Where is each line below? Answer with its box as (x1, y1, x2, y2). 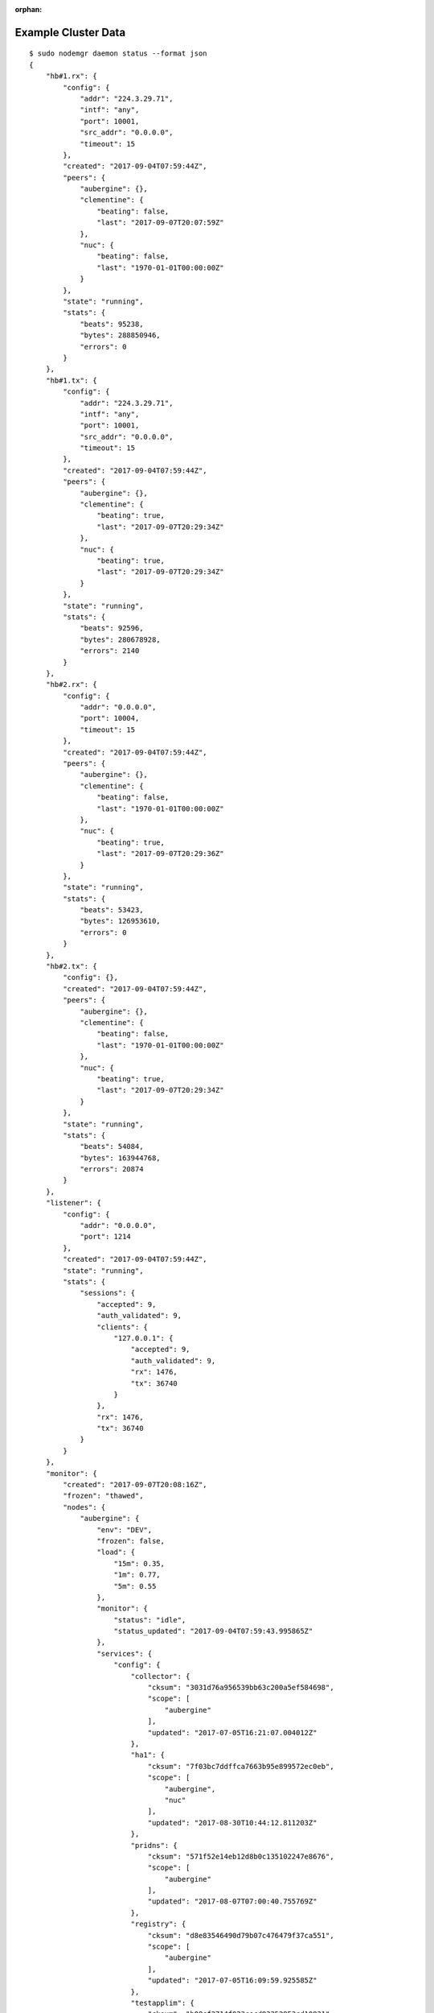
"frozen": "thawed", (63, 1491, 144, 1501)
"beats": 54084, (80, 1142, 144, 1151)
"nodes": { (63, 1503, 106, 1511)
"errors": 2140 (80, 647, 140, 655)
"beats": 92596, (80, 624, 144, 633)
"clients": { (96, 1322, 149, 1332)
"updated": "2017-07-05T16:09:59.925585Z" (147, 1976, 317, 1985)
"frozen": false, (96, 1536, 165, 1545)
